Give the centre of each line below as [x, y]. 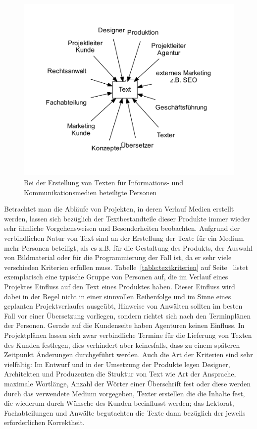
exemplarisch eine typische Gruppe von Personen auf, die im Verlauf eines [116, 277]
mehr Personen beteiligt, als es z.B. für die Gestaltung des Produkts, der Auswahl [128, 247]
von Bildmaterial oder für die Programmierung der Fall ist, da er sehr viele [118, 257]
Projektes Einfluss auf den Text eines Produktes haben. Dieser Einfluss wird [120, 286]
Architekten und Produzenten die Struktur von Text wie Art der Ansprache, [120, 374]
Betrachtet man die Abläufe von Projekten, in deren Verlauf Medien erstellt [119, 209]
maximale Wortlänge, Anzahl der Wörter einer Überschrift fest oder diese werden [127, 383]
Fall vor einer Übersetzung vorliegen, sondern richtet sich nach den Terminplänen [128, 315]
